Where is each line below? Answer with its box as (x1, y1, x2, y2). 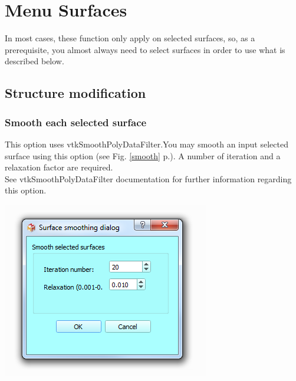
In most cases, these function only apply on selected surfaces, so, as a (5, 32, 255, 44)
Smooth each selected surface (5, 114, 147, 129)
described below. (5, 55, 64, 67)
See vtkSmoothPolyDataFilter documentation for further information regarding (5, 172, 292, 185)
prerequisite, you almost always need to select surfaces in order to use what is (5, 43, 285, 55)
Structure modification (5, 84, 146, 102)
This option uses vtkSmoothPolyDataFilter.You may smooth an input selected (5, 137, 288, 150)
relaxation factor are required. (5, 161, 113, 173)
